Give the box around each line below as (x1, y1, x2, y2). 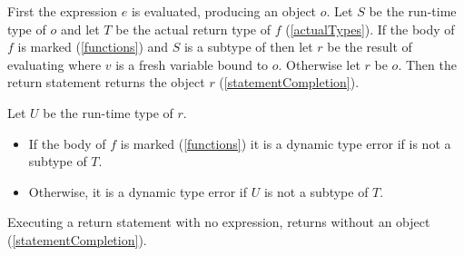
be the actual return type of (115, 19, 271, 38)
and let (60, 19, 100, 38)
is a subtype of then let (183, 37, 313, 56)
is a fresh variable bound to (115, 54, 269, 74)
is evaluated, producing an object (131, 2, 317, 20)
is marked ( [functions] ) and (17, 37, 169, 56)
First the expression (7, 2, 118, 20)
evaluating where (7, 54, 102, 74)
